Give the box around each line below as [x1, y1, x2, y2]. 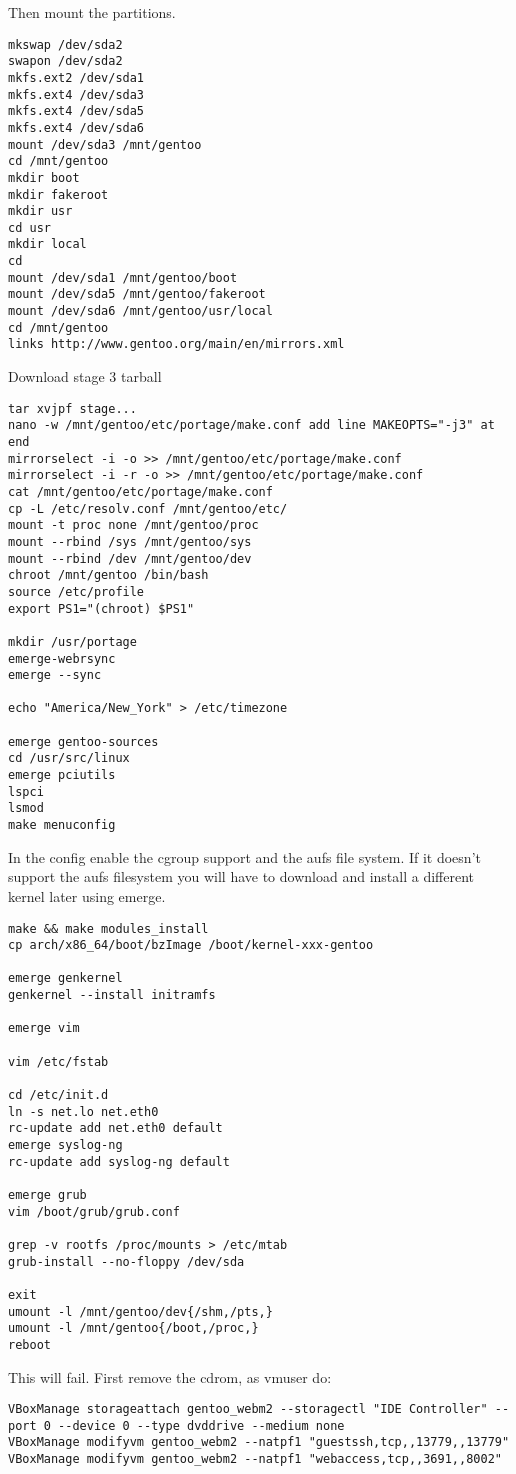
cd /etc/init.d [8, 1088, 109, 1103]
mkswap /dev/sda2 [8, 37, 123, 52]
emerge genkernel [8, 971, 123, 986]
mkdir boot [8, 170, 80, 185]
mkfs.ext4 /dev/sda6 [8, 120, 145, 135]
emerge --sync [8, 668, 102, 683]
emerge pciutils [8, 768, 116, 783]
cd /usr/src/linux [8, 751, 130, 766]
